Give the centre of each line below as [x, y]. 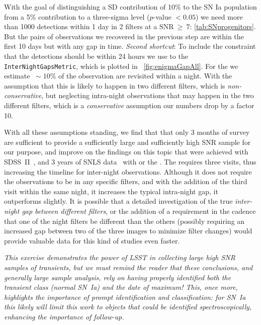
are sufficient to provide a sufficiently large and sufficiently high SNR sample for [127, 142]
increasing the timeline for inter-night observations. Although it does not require [128, 171]
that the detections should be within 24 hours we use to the [96, 56]
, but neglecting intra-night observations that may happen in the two [148, 95]
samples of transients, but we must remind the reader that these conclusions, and [128, 267]
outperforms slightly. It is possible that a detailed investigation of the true [118, 201]
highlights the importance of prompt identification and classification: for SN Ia [125, 297]
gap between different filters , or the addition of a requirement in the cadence [139, 211]
